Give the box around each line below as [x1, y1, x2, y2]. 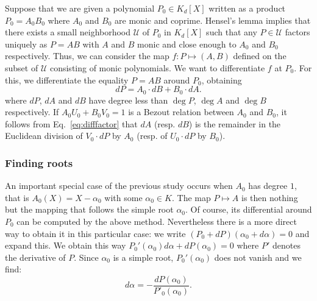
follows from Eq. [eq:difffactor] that [5, 117, 138, 130]
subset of [5, 61, 38, 74]
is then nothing [241, 191, 298, 204]
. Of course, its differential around [185, 203, 312, 216]
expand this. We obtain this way [5, 239, 126, 252]
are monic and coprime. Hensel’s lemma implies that [115, 13, 311, 26]
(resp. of [137, 129, 168, 142]
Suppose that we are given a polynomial [5, 2, 155, 14]
